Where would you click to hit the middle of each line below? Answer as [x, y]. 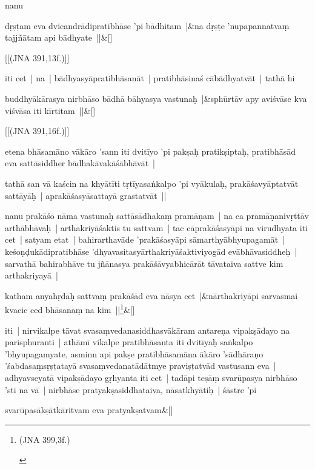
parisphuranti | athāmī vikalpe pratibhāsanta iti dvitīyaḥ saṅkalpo [129, 342]
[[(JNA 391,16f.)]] [37, 131]
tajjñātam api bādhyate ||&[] [59, 37]
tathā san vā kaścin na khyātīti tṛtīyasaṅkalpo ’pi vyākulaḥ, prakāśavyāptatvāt [152, 183]
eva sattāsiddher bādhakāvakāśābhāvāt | [80, 163]
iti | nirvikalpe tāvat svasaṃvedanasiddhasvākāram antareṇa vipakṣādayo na [148, 330]
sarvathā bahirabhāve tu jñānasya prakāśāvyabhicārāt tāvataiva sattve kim [144, 263]
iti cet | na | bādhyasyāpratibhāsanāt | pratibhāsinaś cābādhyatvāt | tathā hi [150, 78]
